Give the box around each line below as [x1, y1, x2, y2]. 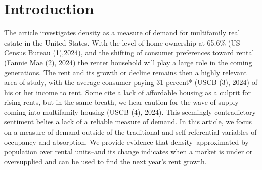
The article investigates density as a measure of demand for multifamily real [4, 27, 240, 38]
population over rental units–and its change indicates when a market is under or [4, 146, 253, 157]
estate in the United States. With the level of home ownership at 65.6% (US [4, 37, 240, 48]
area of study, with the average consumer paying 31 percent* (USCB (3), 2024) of [4, 77, 257, 88]
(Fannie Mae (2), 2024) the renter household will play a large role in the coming [4, 57, 252, 67]
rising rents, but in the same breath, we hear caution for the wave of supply [4, 97, 239, 107]
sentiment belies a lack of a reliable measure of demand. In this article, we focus [4, 116, 252, 127]
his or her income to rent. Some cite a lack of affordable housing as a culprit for [4, 87, 251, 97]
